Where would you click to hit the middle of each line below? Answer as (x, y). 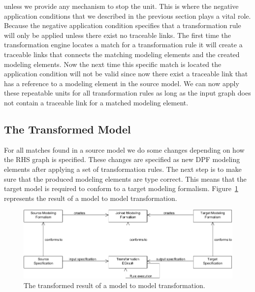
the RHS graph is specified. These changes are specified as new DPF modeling (122, 159)
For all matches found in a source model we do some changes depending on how (124, 149)
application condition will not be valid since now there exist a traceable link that (126, 74)
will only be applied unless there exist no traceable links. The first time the (117, 35)
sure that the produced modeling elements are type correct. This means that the (125, 178)
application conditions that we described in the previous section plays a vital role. (127, 16)
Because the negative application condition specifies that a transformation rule (123, 25)
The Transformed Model (67, 129)
